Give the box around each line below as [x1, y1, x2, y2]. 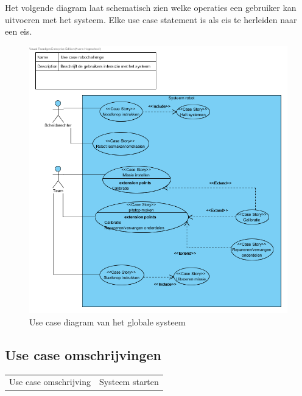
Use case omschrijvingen [5, 345, 161, 364]
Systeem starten [99, 375, 159, 388]
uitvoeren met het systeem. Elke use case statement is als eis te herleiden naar [5, 13, 297, 26]
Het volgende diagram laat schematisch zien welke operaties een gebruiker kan [5, 1, 297, 13]
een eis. [5, 25, 32, 38]
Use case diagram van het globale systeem [29, 315, 186, 328]
